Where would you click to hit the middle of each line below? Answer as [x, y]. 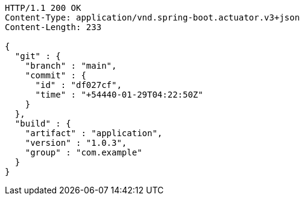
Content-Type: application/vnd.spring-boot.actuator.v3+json [152, 17]
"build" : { [43, 123]
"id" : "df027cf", [78, 85]
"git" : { [38, 56]
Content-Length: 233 [53, 27]
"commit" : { [55, 75]
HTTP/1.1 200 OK [43, 8]
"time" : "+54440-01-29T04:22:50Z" [119, 95]
